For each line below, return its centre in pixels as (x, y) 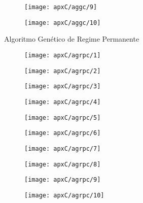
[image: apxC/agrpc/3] (63, 87)
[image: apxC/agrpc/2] (63, 71)
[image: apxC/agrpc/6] (63, 133)
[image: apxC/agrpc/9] (63, 180)
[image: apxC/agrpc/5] (63, 117)
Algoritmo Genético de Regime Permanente (72, 39)
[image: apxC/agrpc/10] (64, 195)
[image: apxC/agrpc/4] (63, 102)
